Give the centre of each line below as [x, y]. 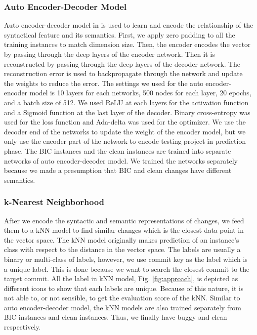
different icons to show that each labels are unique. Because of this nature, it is [124, 288]
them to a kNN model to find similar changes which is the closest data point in [124, 230]
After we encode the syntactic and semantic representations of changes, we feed [124, 220]
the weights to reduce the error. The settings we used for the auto [104, 83]
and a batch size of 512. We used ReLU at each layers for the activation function [126, 102]
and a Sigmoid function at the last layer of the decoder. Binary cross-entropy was [127, 112]
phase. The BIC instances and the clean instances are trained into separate [118, 150]
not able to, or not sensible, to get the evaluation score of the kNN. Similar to [122, 298]
